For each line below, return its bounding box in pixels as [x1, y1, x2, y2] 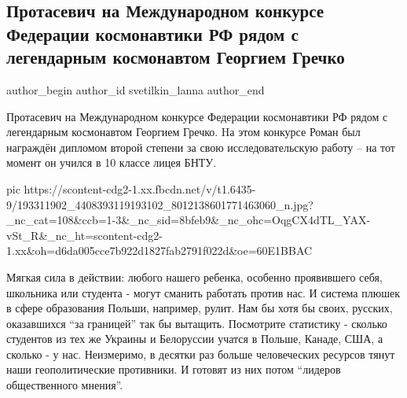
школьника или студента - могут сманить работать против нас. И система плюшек [6, 284, 400, 300]
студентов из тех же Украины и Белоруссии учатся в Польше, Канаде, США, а [6, 330, 383, 347]
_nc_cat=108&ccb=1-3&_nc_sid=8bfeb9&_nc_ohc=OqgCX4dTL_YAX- [6, 212, 371, 228]
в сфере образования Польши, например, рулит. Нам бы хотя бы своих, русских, [6, 300, 393, 316]
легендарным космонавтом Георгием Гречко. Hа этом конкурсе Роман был [6, 123, 361, 140]
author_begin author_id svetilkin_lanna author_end [6, 81, 265, 98]
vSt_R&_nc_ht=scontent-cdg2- [6, 227, 163, 243]
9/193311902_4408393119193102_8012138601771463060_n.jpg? [6, 196, 313, 212]
